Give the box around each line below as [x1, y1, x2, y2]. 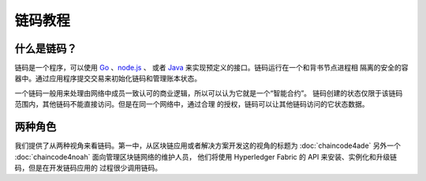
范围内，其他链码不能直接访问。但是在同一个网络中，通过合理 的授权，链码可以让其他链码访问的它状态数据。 [14, 100, 369, 109]
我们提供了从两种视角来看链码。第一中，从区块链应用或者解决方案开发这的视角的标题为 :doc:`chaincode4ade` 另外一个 [14, 141, 402, 150]
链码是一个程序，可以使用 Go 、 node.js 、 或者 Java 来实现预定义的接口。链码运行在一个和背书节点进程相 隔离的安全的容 [14, 63, 409, 73]
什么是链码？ [14, 42, 77, 55]
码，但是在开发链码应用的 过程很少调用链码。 [14, 163, 162, 172]
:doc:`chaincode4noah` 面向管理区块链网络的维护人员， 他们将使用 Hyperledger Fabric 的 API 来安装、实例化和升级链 [14, 152, 398, 161]
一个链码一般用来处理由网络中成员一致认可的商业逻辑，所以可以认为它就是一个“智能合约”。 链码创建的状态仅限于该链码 [14, 88, 403, 98]
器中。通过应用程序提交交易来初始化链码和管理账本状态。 [14, 74, 201, 83]
